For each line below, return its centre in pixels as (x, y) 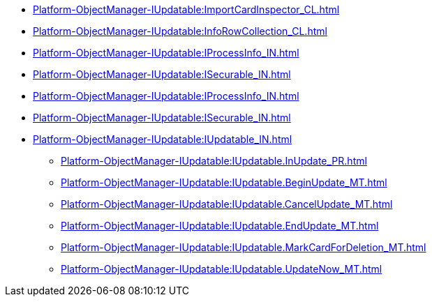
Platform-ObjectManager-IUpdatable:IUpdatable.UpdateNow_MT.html (222, 269)
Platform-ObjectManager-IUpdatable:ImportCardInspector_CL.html (186, 9)
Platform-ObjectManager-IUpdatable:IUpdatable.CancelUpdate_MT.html (227, 204)
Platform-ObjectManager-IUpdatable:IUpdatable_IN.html (163, 139)
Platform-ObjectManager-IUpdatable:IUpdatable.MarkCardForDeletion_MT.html (244, 247)
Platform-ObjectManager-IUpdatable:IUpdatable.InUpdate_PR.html (214, 161)
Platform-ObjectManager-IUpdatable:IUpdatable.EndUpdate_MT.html (220, 226)
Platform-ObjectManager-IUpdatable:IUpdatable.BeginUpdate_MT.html (224, 182)
